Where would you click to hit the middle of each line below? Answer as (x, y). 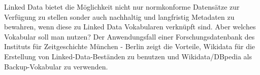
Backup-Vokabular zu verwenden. (56, 66)
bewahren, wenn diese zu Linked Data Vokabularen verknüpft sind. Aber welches (130, 27)
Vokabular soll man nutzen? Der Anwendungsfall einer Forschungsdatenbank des (129, 36)
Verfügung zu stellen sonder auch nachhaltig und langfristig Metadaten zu (119, 16)
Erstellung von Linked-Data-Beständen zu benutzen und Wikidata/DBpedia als (128, 56)
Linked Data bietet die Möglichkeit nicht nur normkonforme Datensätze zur (122, 7)
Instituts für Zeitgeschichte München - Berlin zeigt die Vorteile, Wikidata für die (130, 46)
